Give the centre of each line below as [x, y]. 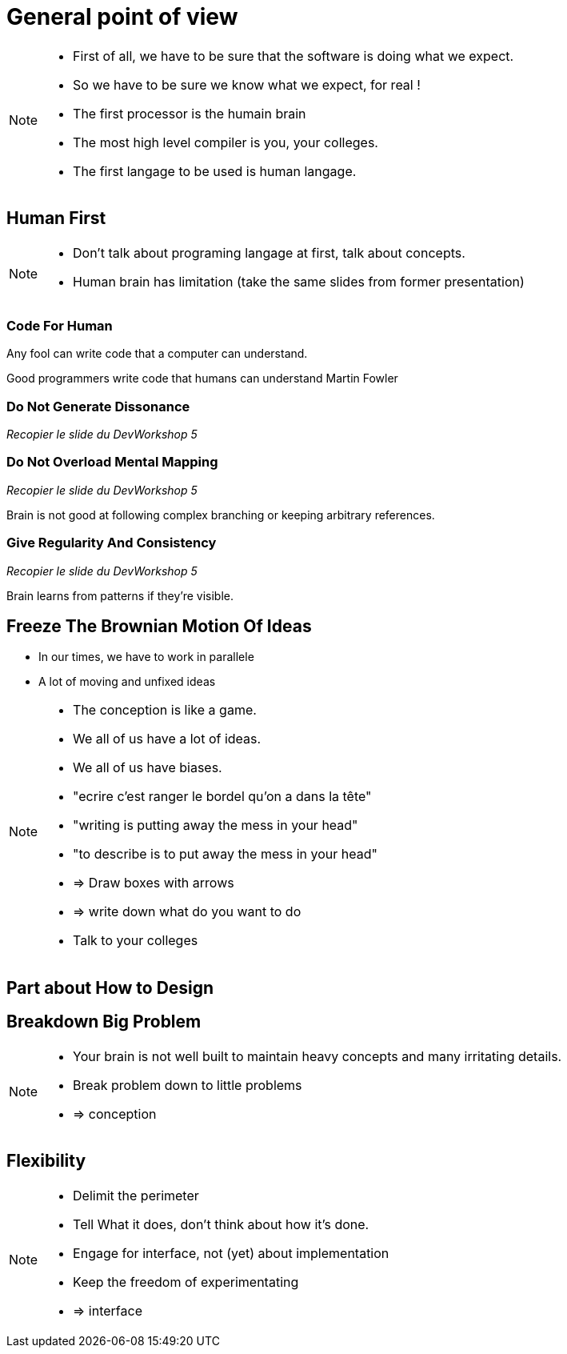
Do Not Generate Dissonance [98, 406]
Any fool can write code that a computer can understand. [157, 354]
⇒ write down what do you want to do [187, 912]
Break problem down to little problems [188, 1085]
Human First [56, 218]
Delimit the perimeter [136, 1195]
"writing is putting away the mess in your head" [216, 825]
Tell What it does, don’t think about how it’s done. [221, 1224]
